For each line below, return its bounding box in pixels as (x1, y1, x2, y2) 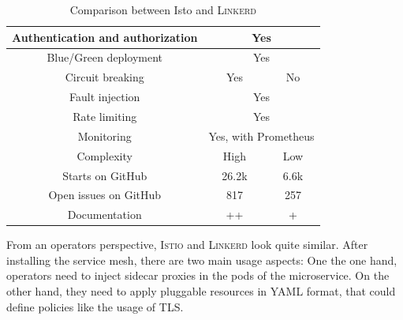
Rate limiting (73, 107, 137, 124)
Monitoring (77, 127, 132, 144)
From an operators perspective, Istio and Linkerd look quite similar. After (6, 236, 368, 253)
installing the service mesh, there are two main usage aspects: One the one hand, (6, 251, 397, 268)
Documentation (67, 206, 142, 223)
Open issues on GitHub (48, 186, 162, 203)
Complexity (76, 147, 132, 164)
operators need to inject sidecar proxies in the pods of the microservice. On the (6, 267, 390, 284)
